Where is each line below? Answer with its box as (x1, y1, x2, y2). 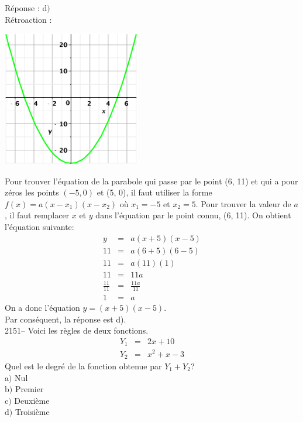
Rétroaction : (5, 13, 52, 25)
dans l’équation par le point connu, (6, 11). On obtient (95, 209, 291, 221)
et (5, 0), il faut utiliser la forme (97, 186, 212, 198)
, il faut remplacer (5, 209, 70, 221)
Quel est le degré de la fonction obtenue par (5, 359, 162, 372)
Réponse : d (5, 2, 47, 13)
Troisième (15, 406, 50, 418)
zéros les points (5, 186, 59, 198)
